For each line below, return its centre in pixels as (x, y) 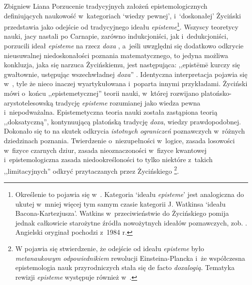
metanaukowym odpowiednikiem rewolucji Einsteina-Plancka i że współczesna (130, 258)
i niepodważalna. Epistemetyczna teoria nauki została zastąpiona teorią (111, 112)
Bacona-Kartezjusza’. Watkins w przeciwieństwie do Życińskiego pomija (122, 213)
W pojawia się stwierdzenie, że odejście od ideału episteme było (110, 248)
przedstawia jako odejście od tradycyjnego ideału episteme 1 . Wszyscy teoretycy (121, 26)
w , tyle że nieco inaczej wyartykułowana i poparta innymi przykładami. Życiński (126, 83)
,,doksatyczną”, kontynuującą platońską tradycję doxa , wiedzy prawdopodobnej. (123, 121)
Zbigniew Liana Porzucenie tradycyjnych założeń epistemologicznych (106, 6)
